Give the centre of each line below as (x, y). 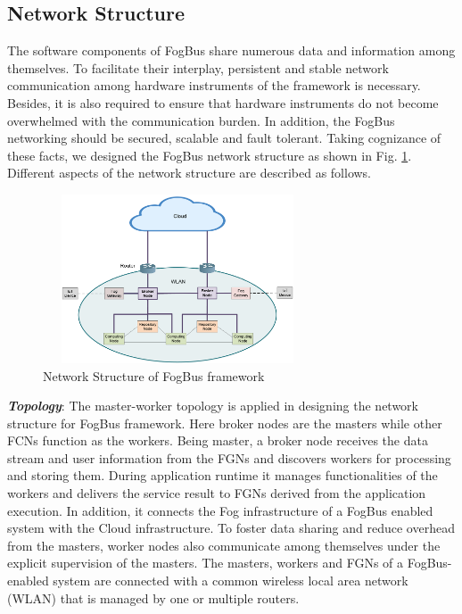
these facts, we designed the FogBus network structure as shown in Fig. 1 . (210, 155)
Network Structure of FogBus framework (154, 375)
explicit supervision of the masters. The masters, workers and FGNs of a (206, 563)
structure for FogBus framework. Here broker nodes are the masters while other (225, 423)
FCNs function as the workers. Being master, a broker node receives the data (218, 440)
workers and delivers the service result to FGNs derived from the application (217, 493)
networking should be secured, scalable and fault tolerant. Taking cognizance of (224, 138)
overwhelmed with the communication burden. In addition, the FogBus (201, 120)
